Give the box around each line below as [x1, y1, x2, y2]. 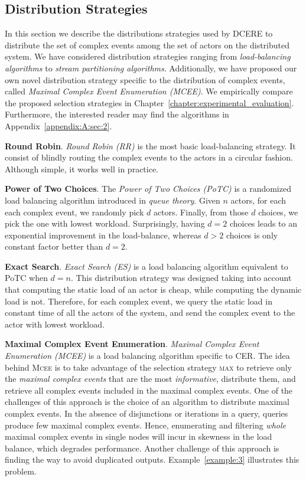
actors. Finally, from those [153, 205, 249, 218]
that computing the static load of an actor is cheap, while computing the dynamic [5, 283, 302, 296]
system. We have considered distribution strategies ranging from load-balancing [5, 50, 291, 63]
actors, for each [230, 194, 286, 206]
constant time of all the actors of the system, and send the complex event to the [5, 306, 295, 319]
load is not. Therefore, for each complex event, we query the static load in [5, 295, 272, 307]
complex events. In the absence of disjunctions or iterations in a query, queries [5, 407, 288, 420]
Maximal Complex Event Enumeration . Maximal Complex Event [5, 338, 259, 350]
